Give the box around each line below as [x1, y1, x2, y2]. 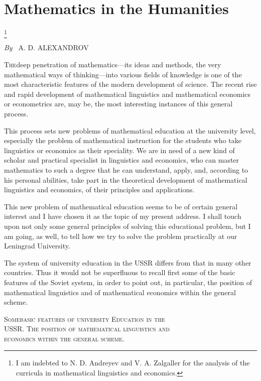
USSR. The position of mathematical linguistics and [4, 323, 170, 334]
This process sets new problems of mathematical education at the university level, [4, 125, 256, 136]
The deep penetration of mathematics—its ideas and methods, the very [4, 59, 221, 70]
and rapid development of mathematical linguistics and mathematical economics [4, 88, 251, 99]
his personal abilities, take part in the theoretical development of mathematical [4, 174, 247, 185]
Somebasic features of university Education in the [4, 313, 165, 324]
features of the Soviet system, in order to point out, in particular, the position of [4, 277, 252, 287]
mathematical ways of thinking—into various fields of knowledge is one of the [4, 69, 242, 79]
